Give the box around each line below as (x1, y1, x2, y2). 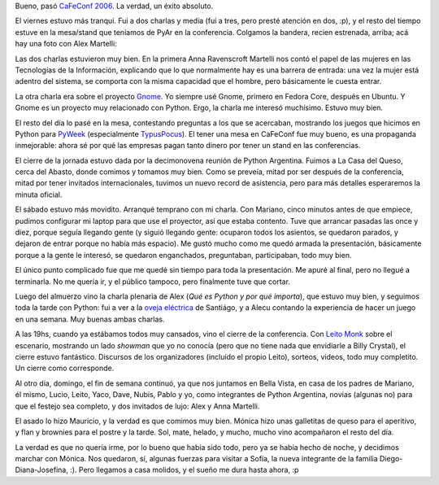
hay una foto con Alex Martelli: (15, 39, 117, 49)
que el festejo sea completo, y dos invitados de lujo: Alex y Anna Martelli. (15, 401, 260, 411)
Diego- (379, 454, 403, 464)
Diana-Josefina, (15, 465, 68, 475)
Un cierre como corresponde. (15, 363, 115, 374)
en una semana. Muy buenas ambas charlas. (15, 314, 166, 324)
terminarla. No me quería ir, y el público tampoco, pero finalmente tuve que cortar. (15, 277, 290, 286)
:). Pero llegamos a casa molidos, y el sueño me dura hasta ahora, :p (69, 465, 299, 475)
